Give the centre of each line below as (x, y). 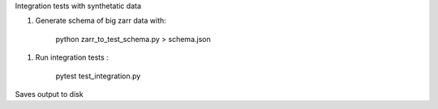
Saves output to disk (49, 94)
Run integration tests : (72, 57)
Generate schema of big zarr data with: (101, 21)
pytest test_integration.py (98, 76)
